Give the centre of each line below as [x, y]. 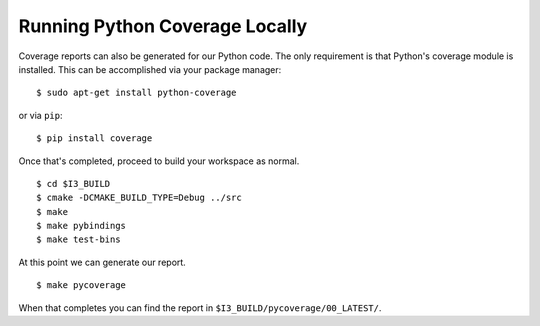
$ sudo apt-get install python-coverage [136, 93]
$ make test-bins [78, 239]
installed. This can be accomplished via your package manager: [150, 69]
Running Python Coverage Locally [163, 26]
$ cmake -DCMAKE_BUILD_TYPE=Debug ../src [139, 198]
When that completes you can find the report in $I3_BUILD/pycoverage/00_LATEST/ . [200, 307]
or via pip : [41, 115]
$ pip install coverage [94, 138]
